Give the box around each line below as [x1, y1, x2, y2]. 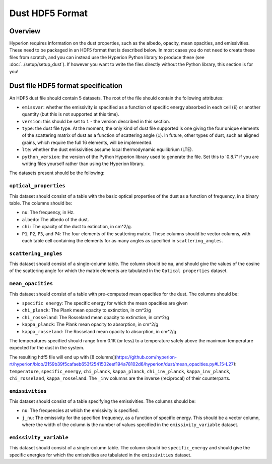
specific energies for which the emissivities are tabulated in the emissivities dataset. [9, 452, 191, 458]
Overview [9, 27, 41, 35]
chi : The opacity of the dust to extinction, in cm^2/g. [22, 224, 132, 230]
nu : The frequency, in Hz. [22, 210, 75, 216]
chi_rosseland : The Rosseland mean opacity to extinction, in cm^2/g [22, 314, 169, 320]
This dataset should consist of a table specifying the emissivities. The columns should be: [9, 398, 196, 404]
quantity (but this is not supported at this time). [22, 111, 119, 117]
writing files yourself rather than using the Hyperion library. [22, 161, 145, 167]
